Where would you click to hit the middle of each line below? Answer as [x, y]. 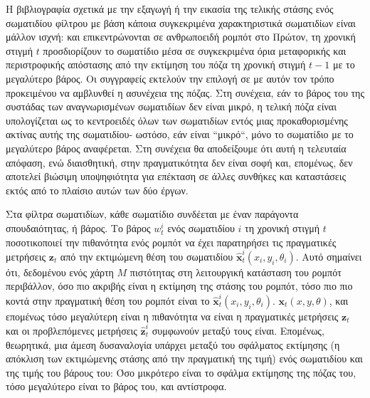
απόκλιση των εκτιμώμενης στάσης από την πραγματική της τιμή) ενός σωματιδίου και [184, 358]
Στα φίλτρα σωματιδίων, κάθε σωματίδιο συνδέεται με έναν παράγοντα [152, 214]
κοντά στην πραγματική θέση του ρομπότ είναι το [108, 300]
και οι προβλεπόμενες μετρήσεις [72, 331]
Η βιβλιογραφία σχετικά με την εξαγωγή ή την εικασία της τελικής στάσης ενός [170, 9]
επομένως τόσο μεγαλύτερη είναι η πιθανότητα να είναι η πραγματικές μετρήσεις [172, 316]
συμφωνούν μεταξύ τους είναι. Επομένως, [238, 331]
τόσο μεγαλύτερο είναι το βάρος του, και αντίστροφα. [116, 386]
